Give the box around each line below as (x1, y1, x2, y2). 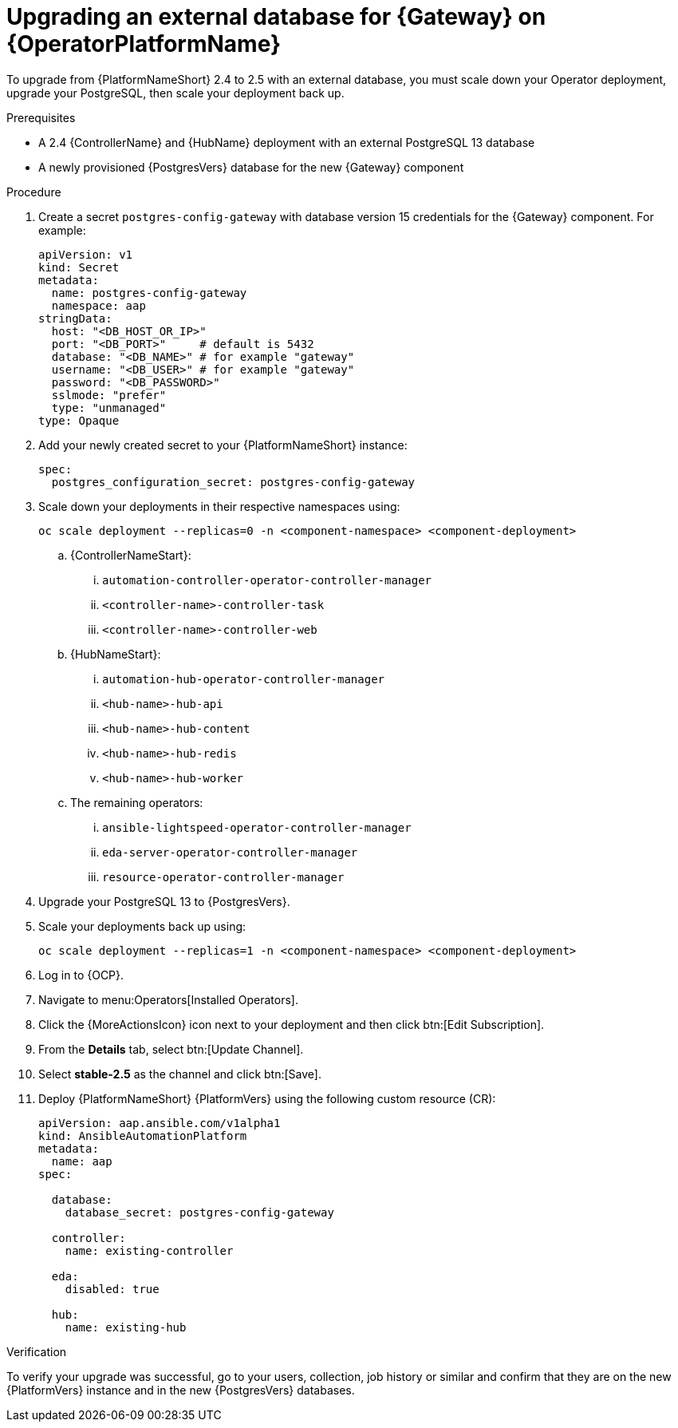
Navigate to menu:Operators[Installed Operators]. (38, 992, 299, 1007)
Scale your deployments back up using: (38, 919, 246, 933)
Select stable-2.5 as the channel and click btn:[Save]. (38, 1066, 321, 1081)
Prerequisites (6, 110, 76, 125)
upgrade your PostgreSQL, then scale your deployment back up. (6, 85, 345, 100)
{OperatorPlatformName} (6, 30, 282, 57)
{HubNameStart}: (70, 647, 161, 661)
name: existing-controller (65, 1244, 234, 1257)
